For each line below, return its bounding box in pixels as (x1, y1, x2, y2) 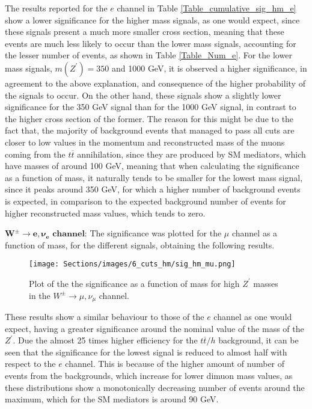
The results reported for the (5, 2, 108, 14)
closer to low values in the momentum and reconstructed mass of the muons (5, 135, 285, 148)
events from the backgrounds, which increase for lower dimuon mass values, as (5, 369, 293, 381)
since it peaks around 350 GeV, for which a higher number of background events (5, 183, 301, 195)
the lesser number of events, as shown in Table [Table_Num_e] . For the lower (5, 49, 292, 61)
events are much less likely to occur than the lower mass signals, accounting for (5, 37, 296, 49)
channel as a (231, 227, 278, 239)
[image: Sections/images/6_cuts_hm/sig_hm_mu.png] (29, 260, 236, 269)
